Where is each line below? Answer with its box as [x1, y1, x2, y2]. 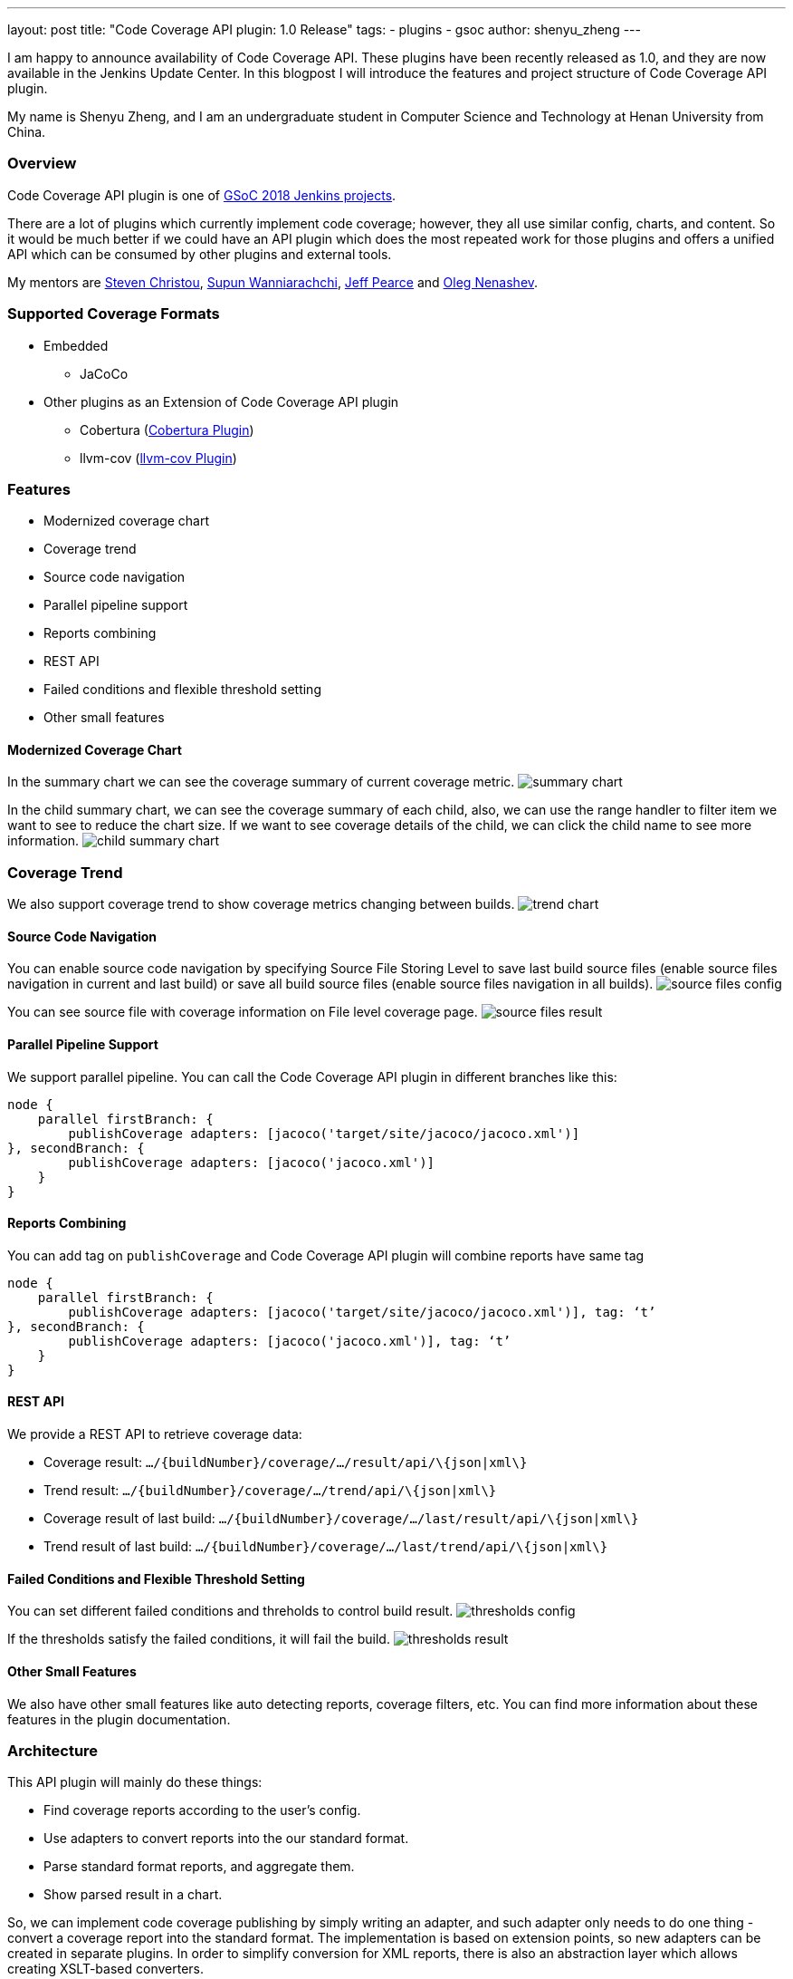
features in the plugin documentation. [7, 1711, 231, 1727]
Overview [7, 154, 77, 173]
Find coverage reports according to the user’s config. [43, 1802, 361, 1819]
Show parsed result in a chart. [43, 1887, 223, 1903]
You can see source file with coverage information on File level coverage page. [7, 1004, 478, 1020]
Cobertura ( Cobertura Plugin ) [80, 421, 254, 438]
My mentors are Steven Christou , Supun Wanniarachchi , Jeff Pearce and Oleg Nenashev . [7, 274, 539, 290]
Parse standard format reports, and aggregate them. [43, 1858, 355, 1875]
